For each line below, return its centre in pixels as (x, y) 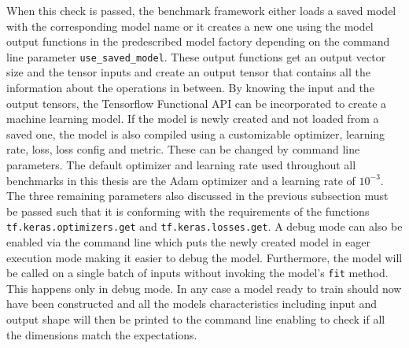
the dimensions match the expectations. (102, 334)
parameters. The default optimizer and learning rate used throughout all (181, 165)
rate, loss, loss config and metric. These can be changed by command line (183, 149)
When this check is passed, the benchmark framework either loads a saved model (201, 10)
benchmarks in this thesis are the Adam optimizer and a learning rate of (181, 180)
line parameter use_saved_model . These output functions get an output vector (196, 56)
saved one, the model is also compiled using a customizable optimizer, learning (196, 133)
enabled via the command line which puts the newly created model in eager (188, 242)
